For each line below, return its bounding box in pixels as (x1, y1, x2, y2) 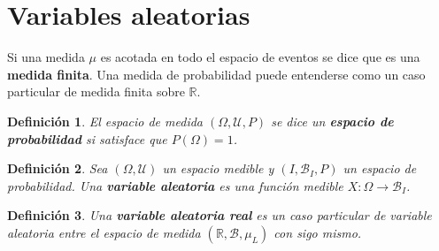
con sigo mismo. (273, 223, 362, 241)
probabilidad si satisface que (7, 129, 167, 148)
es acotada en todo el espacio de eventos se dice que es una (100, 48, 420, 66)
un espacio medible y (162, 159, 274, 178)
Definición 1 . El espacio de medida (7, 111, 203, 130)
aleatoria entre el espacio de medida (7, 223, 201, 241)
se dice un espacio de (271, 111, 394, 130)
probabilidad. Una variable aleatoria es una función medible (7, 176, 343, 194)
